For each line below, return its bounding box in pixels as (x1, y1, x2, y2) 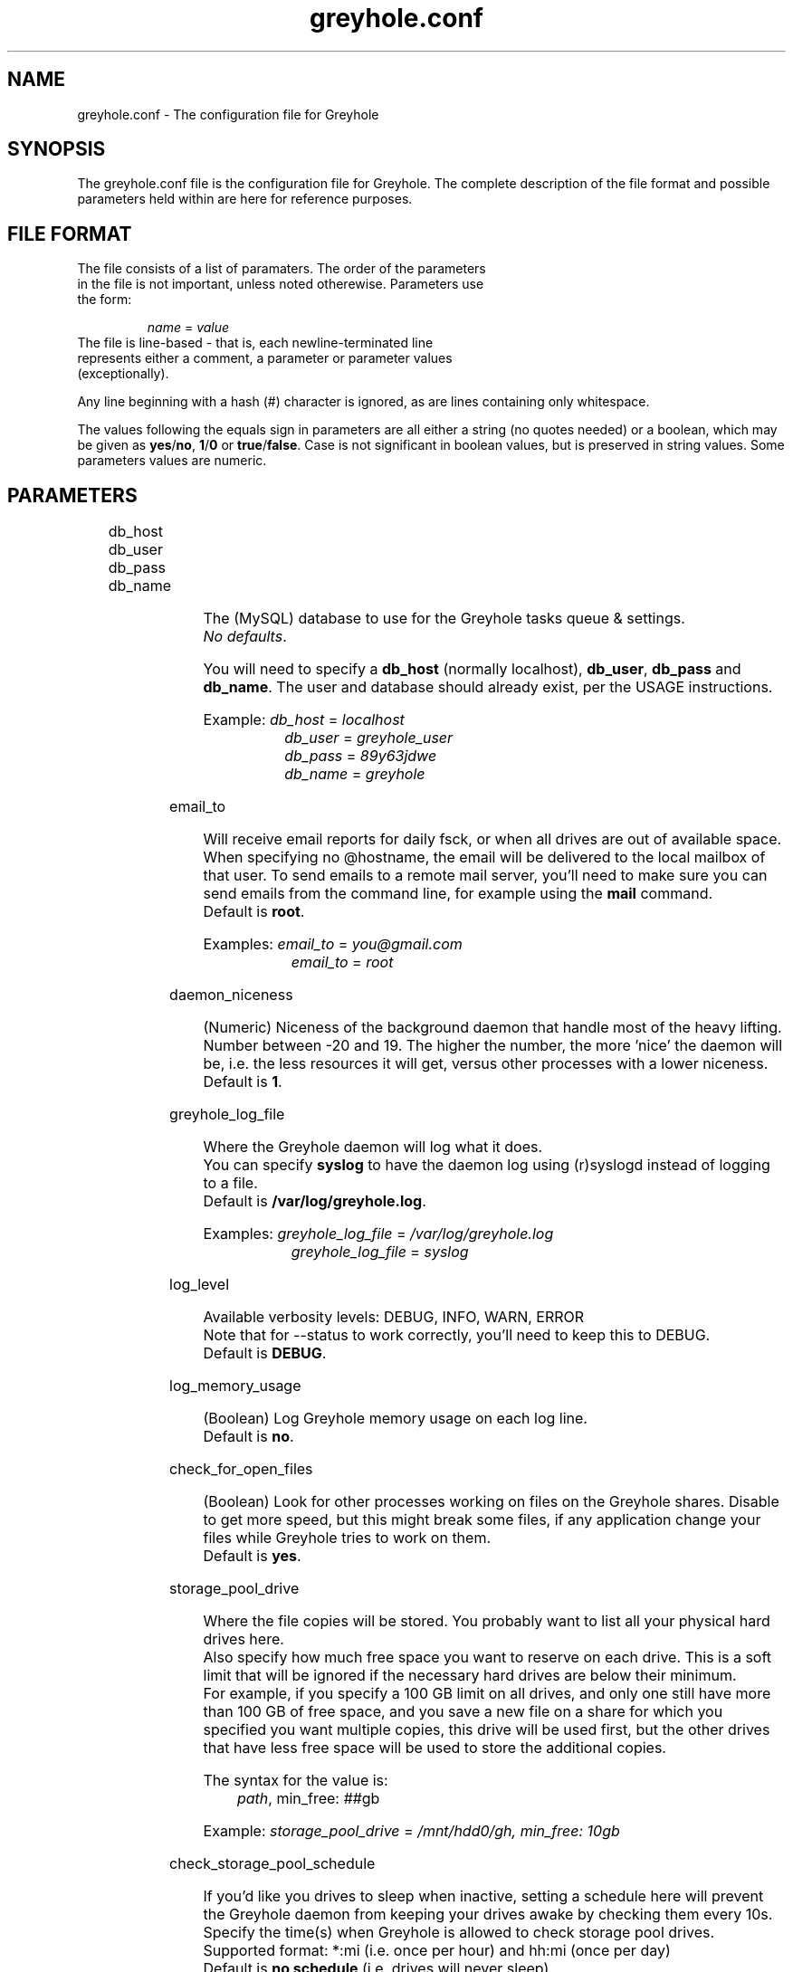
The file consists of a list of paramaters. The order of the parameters (77, 261, 486, 277)
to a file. (203, 1174, 258, 1193)
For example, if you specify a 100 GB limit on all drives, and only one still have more (203, 1684, 771, 1703)
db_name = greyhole (284, 765, 425, 784)
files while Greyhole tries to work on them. (203, 1529, 492, 1548)
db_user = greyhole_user (284, 729, 454, 748)
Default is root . (203, 902, 305, 921)
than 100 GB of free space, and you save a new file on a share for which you (203, 1702, 723, 1721)
